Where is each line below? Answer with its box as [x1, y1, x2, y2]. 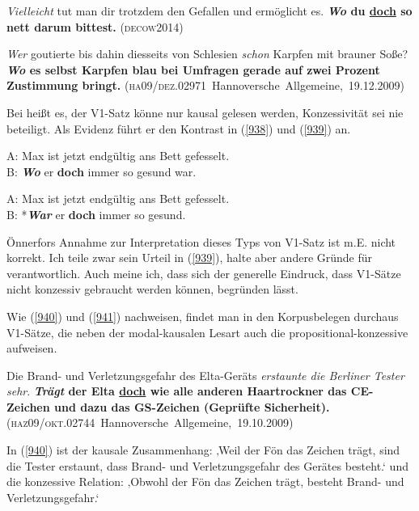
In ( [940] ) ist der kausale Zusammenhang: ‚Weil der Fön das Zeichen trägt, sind [6, 441, 400, 458]
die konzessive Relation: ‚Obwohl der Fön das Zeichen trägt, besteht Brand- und [6, 473, 404, 490]
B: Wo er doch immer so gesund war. [6, 163, 197, 179]
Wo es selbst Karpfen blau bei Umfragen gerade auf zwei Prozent [6, 61, 380, 78]
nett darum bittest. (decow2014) [6, 18, 184, 35]
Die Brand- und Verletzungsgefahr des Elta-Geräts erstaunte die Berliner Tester [6, 366, 404, 383]
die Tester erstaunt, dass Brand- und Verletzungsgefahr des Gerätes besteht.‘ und [6, 457, 408, 474]
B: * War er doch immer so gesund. [6, 205, 186, 222]
